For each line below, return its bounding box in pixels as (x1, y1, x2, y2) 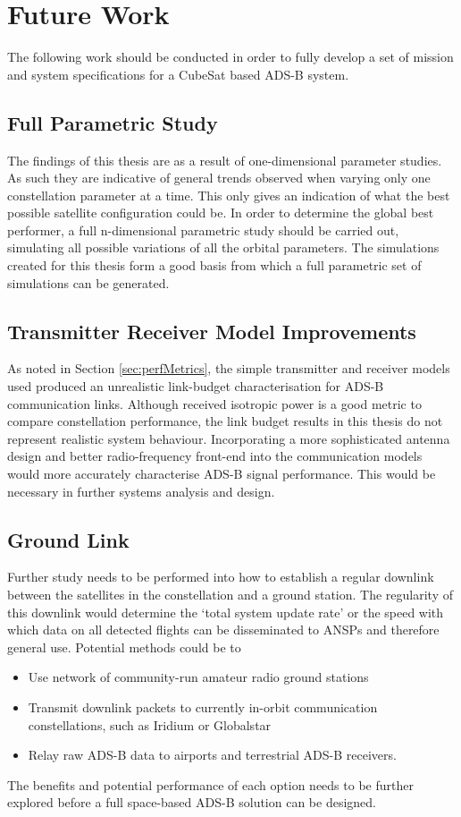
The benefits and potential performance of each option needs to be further (7, 775, 414, 794)
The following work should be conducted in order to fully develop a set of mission (7, 47, 454, 66)
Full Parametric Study (7, 108, 218, 136)
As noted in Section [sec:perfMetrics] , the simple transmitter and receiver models (7, 359, 450, 378)
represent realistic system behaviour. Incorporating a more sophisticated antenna (7, 429, 450, 447)
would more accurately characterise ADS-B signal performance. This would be (7, 464, 436, 483)
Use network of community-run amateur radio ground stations (28, 668, 369, 686)
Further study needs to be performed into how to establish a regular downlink (7, 567, 434, 586)
